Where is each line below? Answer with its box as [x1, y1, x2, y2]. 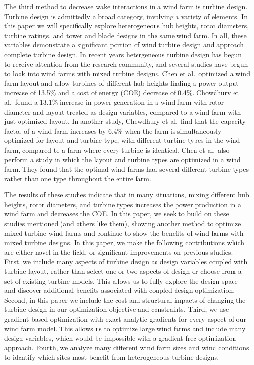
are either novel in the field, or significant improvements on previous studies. [4, 247, 233, 257]
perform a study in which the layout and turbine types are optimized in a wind [4, 154, 241, 164]
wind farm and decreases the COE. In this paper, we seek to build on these [4, 209, 229, 219]
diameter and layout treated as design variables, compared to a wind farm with [4, 106, 241, 116]
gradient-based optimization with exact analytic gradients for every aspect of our [4, 314, 246, 324]
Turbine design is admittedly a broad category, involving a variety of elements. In [4, 11, 248, 21]
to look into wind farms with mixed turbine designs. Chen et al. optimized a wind [4, 68, 250, 78]
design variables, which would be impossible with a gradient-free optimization [4, 333, 236, 343]
